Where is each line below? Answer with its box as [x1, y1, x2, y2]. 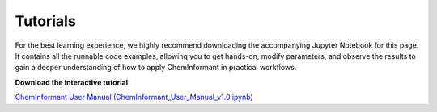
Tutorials [15, 12, 76, 30]
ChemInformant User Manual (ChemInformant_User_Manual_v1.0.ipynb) [15, 93, 254, 102]
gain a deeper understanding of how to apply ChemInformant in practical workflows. [15, 63, 297, 73]
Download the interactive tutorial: [15, 77, 131, 87]
